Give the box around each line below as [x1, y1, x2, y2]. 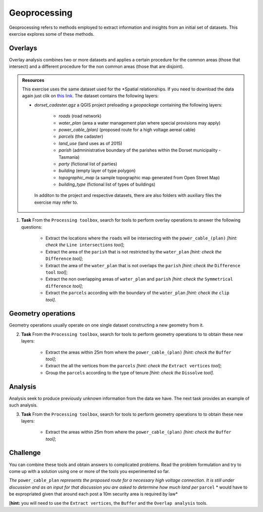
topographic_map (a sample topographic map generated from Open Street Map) [58, 174, 220, 180]
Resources [22, 77, 45, 83]
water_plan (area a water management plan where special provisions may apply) [58, 120, 221, 126]
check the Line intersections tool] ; [45, 242, 125, 248]
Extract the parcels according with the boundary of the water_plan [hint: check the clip [45, 290, 230, 296]
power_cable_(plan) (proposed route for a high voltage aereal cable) [58, 127, 196, 132]
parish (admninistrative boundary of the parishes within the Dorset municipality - [58, 147, 221, 153]
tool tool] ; [45, 269, 68, 275]
